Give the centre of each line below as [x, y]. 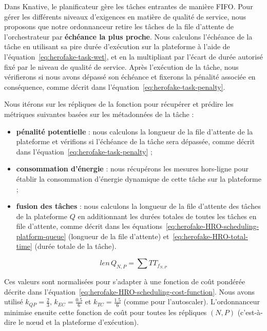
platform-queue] [41, 236]
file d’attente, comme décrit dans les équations [89, 226]
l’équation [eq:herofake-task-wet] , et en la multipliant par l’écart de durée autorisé [133, 56]
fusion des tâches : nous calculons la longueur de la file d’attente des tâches [138, 206]
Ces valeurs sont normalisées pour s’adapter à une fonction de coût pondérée [125, 281]
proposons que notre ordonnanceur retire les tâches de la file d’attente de [119, 26]
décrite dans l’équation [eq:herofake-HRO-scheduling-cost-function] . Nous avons [129, 291]
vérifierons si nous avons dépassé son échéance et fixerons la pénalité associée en [130, 77]
